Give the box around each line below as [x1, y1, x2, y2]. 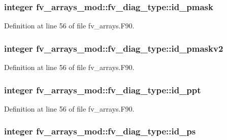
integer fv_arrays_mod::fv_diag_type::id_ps [4, 125, 196, 137]
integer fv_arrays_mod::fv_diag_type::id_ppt [4, 83, 201, 96]
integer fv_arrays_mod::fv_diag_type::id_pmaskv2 [4, 42, 223, 54]
